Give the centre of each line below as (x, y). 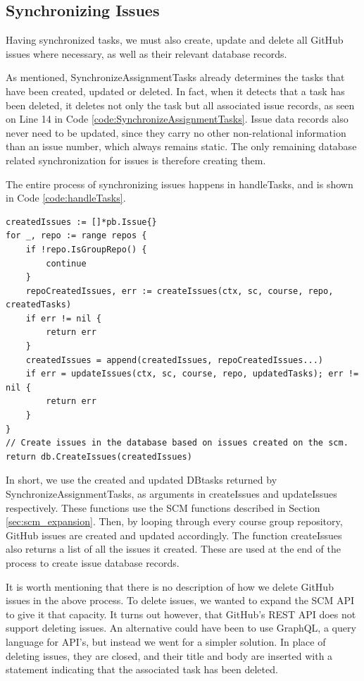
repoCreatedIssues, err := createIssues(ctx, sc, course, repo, (180, 291)
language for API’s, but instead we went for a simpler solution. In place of (166, 641)
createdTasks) (39, 305)
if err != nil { (64, 318)
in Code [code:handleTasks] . (66, 198)
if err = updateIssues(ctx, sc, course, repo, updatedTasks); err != (192, 374)
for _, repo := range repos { (76, 236)
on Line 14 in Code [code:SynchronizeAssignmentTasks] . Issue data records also (177, 119)
